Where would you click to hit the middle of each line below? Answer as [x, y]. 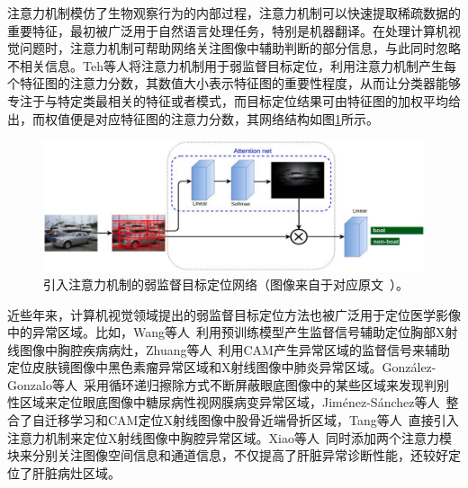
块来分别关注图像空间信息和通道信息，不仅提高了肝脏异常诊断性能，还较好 [228, 455]
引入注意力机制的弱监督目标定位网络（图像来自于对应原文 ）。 [226, 284]
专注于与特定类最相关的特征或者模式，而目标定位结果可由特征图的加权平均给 [234, 100]
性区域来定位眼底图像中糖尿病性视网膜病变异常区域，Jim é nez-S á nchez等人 [224, 402]
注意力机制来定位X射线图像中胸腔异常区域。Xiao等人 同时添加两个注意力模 [229, 437]
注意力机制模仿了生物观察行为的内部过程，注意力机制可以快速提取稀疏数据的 [234, 13]
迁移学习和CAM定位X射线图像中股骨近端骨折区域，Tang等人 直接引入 [252, 420]
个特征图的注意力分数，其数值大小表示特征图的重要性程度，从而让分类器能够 [234, 83]
